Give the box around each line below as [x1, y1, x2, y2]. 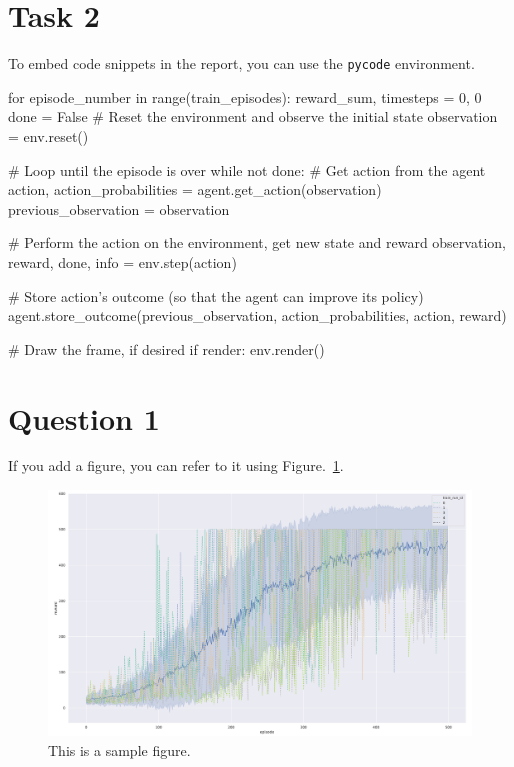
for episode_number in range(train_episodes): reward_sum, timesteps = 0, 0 [8, 86, 482, 107]
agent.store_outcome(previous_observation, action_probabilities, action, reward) [8, 305, 507, 326]
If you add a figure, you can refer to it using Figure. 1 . [8, 455, 344, 476]
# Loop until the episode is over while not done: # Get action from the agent [8, 159, 486, 180]
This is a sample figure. [48, 739, 191, 760]
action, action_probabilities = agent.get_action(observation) [8, 179, 382, 200]
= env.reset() [8, 125, 89, 146]
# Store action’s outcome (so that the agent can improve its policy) [8, 285, 424, 306]
